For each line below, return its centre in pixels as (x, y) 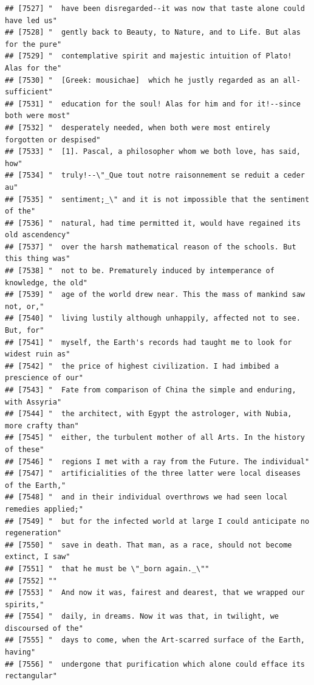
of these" (25, 449)
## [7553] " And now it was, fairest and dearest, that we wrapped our (155, 593)
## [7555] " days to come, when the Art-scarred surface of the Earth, (155, 640)
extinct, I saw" (38, 557)
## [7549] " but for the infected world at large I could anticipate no (157, 521)
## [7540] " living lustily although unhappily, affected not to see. (153, 318)
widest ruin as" (38, 354)
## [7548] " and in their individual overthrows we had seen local (146, 497)
